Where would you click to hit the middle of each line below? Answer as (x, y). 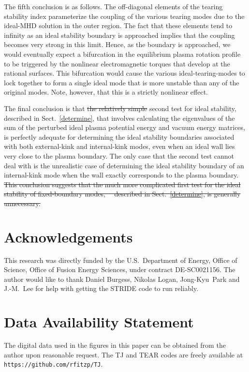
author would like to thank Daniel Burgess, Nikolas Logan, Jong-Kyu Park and (122, 279)
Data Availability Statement (99, 322)
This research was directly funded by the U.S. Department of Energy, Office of (121, 260)
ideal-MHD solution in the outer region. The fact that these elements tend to (118, 25)
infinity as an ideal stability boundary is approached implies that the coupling (119, 35)
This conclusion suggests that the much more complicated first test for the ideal (122, 184)
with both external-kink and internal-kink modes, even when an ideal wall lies (119, 146)
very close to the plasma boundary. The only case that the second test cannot (119, 155)
